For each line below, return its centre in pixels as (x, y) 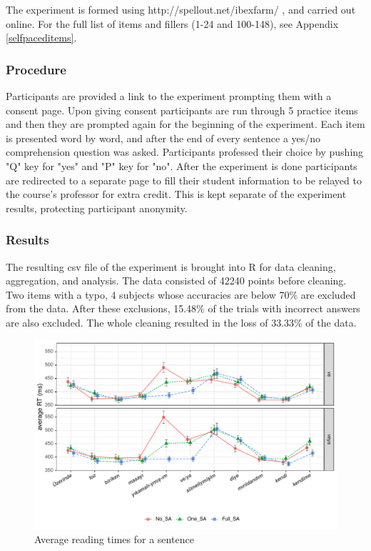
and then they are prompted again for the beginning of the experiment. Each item (185, 124)
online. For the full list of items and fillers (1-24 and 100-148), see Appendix (172, 23)
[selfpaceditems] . (41, 38)
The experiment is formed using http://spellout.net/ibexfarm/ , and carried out (181, 9)
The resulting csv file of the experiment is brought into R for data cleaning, (171, 266)
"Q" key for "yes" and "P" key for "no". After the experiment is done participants (182, 165)
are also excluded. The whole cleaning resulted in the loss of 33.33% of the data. (181, 322)
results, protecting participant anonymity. (97, 208)
